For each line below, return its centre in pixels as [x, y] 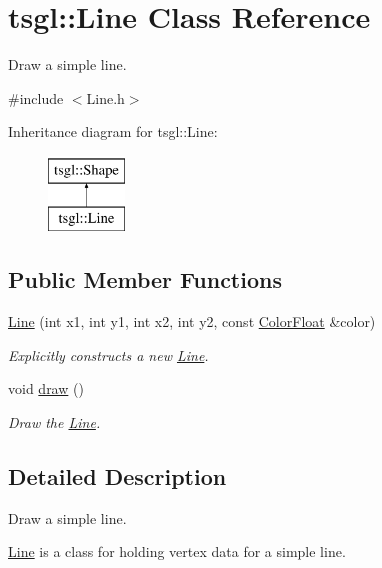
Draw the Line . [54, 422]
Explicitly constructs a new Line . [108, 354]
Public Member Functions [145, 279]
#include [36, 97]
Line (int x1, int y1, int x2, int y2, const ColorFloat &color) [192, 321]
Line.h [105, 97]
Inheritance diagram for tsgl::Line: [113, 131]
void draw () [46, 388]
